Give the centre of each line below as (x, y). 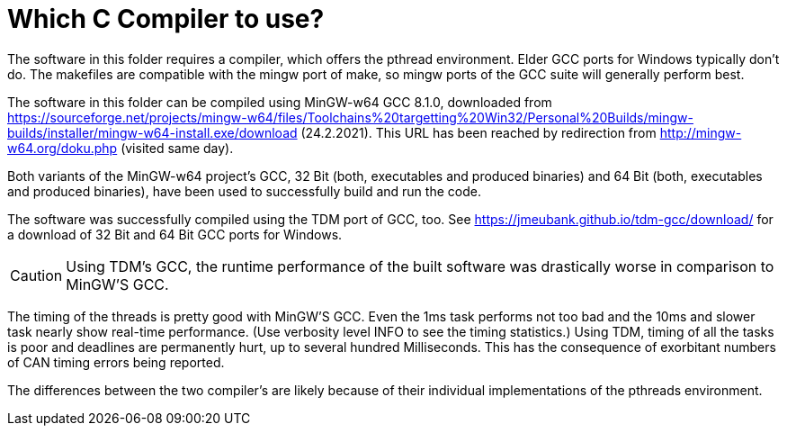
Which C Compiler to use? (166, 19)
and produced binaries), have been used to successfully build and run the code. (244, 191)
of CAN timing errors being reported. (116, 362)
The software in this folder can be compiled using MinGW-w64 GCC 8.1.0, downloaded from (280, 102)
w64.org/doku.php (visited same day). (121, 148)
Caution (36, 275)
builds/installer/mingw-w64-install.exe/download (152, 132)
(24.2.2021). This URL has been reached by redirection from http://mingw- (521, 132)
